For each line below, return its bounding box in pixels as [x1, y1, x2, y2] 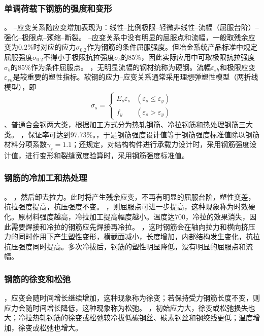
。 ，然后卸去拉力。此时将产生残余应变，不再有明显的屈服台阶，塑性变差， [4, 191, 255, 202]
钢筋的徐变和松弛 [4, 272, 71, 285]
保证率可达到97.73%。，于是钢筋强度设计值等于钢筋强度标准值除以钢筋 [27, 129, 260, 139]
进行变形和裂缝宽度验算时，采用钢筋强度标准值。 [25, 150, 189, 160]
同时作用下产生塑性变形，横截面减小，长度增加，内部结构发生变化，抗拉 [18, 231, 260, 242]
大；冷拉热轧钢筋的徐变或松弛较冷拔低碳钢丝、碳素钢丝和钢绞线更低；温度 [4, 312, 253, 323]
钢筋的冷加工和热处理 [4, 171, 87, 184]
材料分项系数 [4, 139, 47, 150]
